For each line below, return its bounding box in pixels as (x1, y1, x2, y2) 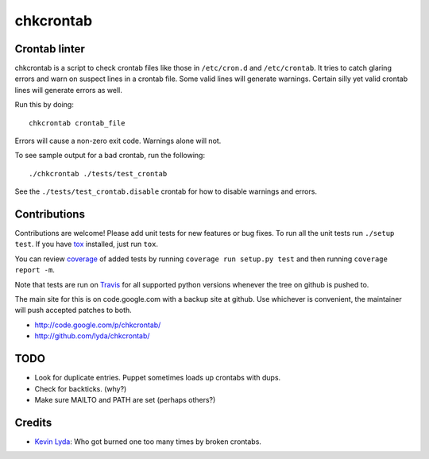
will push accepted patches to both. (14, 306, 133, 315)
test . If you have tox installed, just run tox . (14, 239, 159, 249)
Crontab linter (14, 42, 85, 56)
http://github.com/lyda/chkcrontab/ (34, 331, 150, 341)
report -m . (14, 265, 55, 275)
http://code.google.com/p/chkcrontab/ (34, 320, 161, 330)
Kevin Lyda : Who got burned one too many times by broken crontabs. (34, 437, 262, 446)
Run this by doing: (14, 100, 75, 110)
